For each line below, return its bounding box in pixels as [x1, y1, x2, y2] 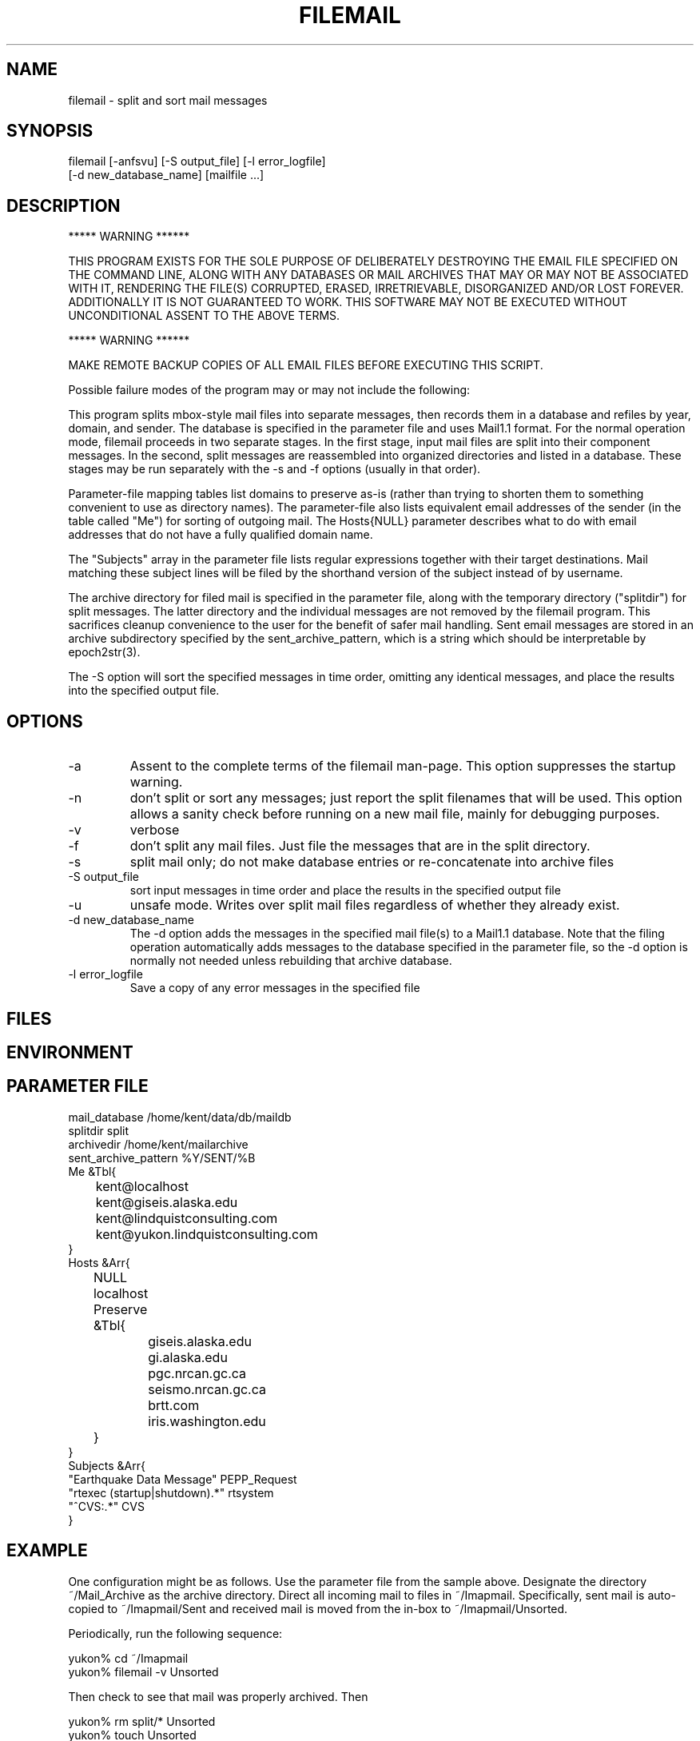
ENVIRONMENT [6, 1042, 133, 1062]
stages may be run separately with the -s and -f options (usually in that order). [68, 462, 481, 476]
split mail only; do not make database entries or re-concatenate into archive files [129, 854, 614, 870]
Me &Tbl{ [68, 1164, 117, 1178]
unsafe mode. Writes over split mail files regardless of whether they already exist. [129, 897, 620, 914]
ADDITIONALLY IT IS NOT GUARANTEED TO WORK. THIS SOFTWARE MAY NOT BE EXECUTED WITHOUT [68, 295, 628, 309]
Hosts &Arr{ [68, 1255, 130, 1269]
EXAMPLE [6, 1540, 88, 1561]
